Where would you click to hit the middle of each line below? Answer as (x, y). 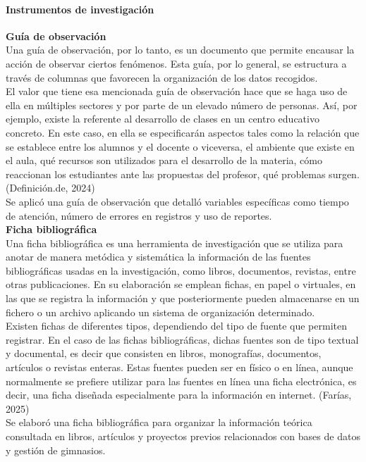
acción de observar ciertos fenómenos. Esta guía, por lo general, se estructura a (176, 63)
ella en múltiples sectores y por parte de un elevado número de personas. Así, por (182, 105)
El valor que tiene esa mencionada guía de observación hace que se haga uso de (177, 91)
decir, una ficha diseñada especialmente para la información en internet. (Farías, (179, 395)
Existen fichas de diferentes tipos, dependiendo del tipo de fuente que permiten (176, 326)
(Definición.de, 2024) (50, 188)
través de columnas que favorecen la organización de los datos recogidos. (162, 77)
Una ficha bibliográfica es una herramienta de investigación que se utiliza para (175, 243)
